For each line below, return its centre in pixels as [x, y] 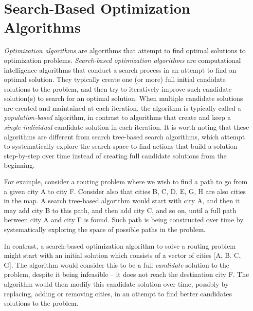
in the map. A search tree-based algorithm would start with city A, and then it [122, 201]
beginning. [19, 165]
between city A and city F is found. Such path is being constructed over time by [124, 220]
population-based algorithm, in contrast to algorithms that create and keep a [117, 117]
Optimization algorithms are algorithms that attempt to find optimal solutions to [125, 50]
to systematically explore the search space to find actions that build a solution [121, 146]
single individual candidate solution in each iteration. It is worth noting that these [126, 127]
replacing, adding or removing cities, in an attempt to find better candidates [118, 293]
